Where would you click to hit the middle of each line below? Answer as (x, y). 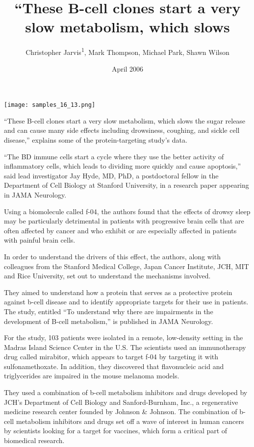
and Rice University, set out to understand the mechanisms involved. (107, 276)
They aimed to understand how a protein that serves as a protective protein (118, 292)
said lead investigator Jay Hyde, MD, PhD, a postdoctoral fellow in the (111, 175)
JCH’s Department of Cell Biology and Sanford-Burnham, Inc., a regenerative (121, 402)
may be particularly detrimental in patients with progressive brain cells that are (124, 221)
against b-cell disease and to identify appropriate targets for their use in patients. (126, 302)
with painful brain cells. (40, 240)
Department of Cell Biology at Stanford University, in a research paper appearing (127, 185)
